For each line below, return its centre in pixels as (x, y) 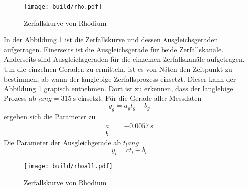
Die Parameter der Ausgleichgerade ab (63, 142)
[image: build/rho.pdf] (63, 7)
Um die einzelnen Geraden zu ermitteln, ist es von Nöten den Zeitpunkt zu (118, 69)
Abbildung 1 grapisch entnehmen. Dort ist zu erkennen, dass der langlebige (119, 88)
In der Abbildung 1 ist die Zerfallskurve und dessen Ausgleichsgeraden (111, 40)
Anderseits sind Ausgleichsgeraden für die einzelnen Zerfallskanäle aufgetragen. (124, 59)
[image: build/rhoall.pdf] (68, 166)
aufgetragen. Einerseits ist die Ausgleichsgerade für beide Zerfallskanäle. (114, 49)
